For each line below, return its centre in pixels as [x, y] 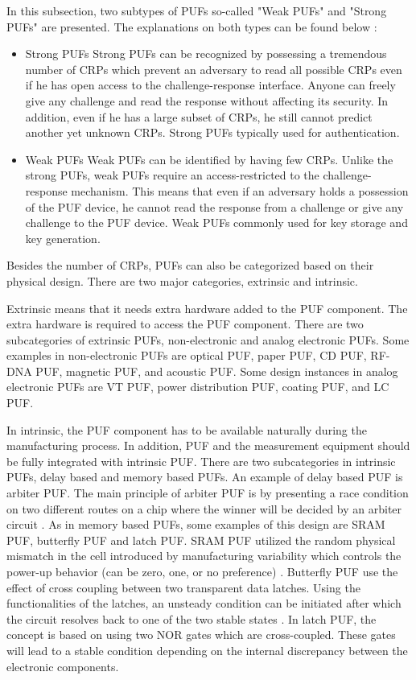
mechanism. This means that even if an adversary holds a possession [240, 190]
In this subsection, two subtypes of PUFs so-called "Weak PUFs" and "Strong [197, 10]
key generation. [63, 238]
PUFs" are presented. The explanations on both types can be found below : [192, 26]
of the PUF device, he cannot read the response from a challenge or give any [214, 206]
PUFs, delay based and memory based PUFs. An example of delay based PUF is [205, 477]
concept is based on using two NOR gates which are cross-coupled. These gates [201, 635]
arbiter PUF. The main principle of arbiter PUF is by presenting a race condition [208, 493]
